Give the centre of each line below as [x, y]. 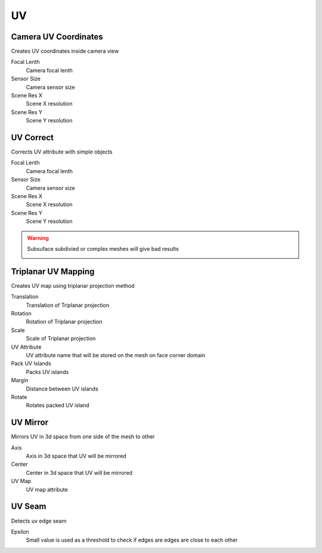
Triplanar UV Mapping [53, 271]
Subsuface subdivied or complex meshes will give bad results [103, 249]
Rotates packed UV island [58, 405]
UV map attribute [47, 489]
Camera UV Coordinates [57, 37]
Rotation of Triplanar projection [64, 322]
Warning [38, 238]
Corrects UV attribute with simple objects [62, 152]
